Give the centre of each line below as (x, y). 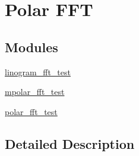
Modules (31, 47)
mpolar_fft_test (35, 92)
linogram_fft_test (38, 71)
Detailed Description (70, 143)
